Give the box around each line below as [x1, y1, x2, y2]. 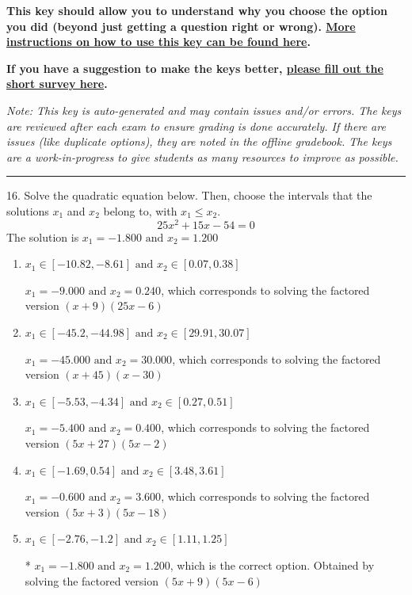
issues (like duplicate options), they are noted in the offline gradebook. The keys [6, 133, 392, 150]
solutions [6, 202, 49, 219]
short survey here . [6, 75, 108, 92]
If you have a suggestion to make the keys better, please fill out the [6, 59, 383, 76]
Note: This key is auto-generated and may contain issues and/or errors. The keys [6, 101, 402, 118]
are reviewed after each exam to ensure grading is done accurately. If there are [6, 117, 386, 134]
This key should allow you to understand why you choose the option [6, 2, 388, 18]
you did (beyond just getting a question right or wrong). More [6, 17, 356, 34]
